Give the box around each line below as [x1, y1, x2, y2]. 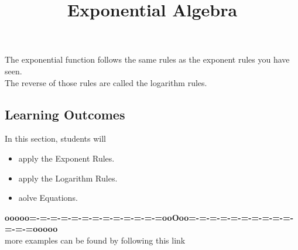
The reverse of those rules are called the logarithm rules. [5, 76, 207, 88]
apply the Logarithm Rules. [18, 172, 118, 184]
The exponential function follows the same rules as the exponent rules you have [5, 53, 290, 66]
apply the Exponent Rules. [18, 152, 115, 164]
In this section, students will [5, 132, 106, 145]
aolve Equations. [18, 191, 78, 204]
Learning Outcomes [5, 105, 125, 123]
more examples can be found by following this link [5, 234, 186, 246]
